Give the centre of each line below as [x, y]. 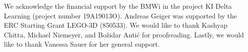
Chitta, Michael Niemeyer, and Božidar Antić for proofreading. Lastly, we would [124, 34]
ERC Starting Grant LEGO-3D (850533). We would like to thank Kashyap [116, 25]
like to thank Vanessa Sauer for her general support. [82, 44]
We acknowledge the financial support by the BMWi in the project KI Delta [118, 6]
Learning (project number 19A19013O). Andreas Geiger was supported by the [120, 15]
